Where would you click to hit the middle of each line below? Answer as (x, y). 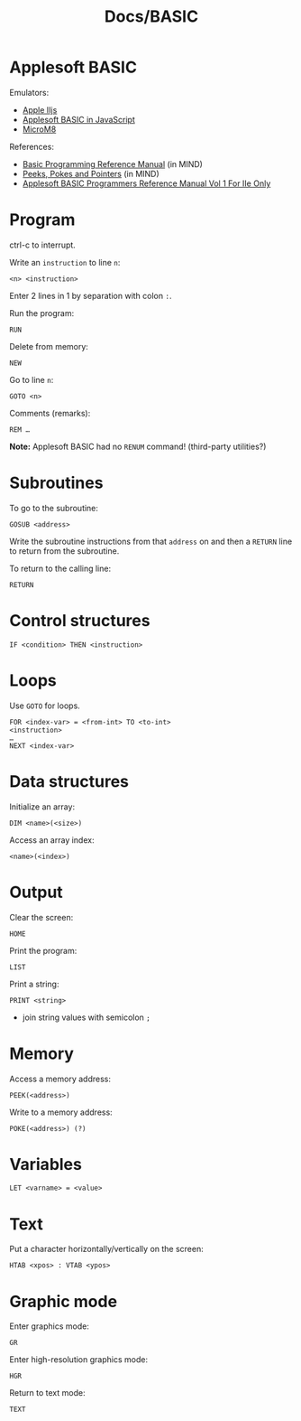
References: (32, 146)
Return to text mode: (47, 1393)
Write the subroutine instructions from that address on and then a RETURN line (151, 541)
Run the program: (42, 313)
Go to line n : (32, 379)
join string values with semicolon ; (86, 1017)
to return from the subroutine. (64, 551)
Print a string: (34, 984)
